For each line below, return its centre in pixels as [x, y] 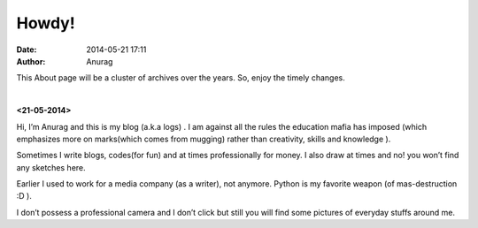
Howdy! [46, 23]
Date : [27, 49]
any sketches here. [51, 167]
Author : [31, 61]
